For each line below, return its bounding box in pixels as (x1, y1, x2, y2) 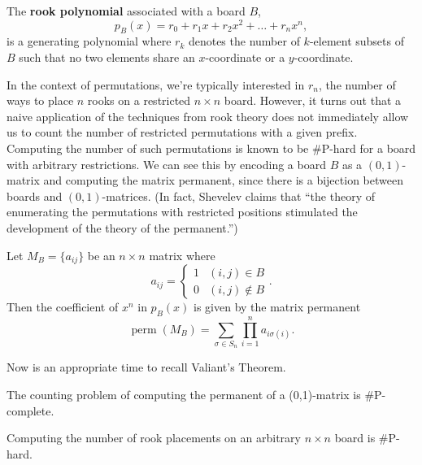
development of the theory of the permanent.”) (7, 219, 238, 236)
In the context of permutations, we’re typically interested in (7, 76, 305, 93)
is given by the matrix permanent (194, 298, 361, 315)
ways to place (7, 92, 74, 109)
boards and (7, 187, 63, 204)
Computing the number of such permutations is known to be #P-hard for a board (7, 140, 416, 157)
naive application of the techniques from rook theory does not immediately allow (7, 107, 409, 124)
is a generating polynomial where (7, 33, 172, 50)
